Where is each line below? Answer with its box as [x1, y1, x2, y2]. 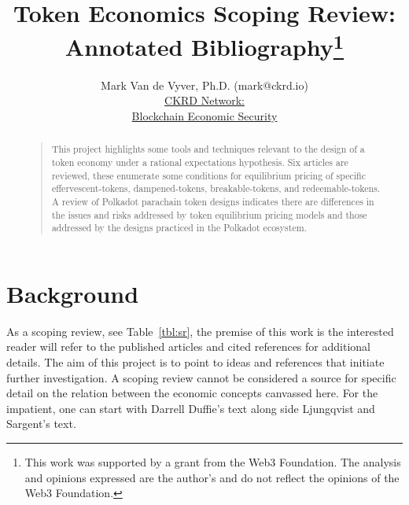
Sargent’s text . [6, 415, 76, 432]
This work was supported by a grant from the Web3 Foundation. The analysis [24, 453, 401, 470]
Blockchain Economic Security [131, 107, 278, 123]
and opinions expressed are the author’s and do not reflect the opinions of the [24, 469, 400, 485]
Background [6, 277, 139, 309]
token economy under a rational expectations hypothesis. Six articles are [51, 155, 348, 168]
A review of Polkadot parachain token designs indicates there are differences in [51, 194, 374, 208]
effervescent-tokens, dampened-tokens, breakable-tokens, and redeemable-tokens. [51, 182, 381, 195]
